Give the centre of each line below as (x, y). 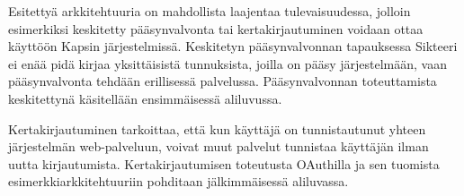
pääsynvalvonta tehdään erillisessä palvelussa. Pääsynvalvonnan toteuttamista (223, 81)
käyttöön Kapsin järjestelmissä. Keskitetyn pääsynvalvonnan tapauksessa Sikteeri (233, 46)
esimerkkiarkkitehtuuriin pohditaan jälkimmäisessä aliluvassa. (178, 181)
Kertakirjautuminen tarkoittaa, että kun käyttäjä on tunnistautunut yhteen (217, 128)
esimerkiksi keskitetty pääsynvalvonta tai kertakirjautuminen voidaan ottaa (216, 28)
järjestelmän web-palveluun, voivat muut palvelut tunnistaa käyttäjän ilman (219, 146)
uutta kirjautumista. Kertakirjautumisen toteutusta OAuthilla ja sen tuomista (224, 163)
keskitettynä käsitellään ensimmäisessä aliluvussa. (145, 98)
